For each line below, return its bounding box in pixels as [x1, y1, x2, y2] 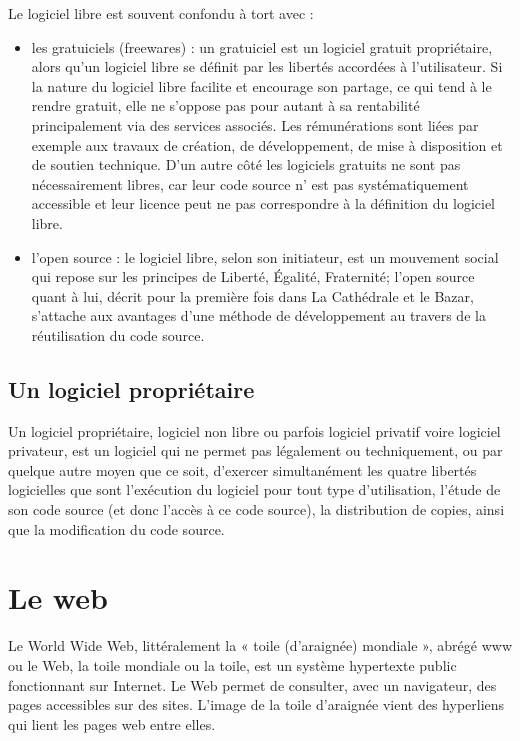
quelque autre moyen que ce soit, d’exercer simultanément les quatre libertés [8, 459, 477, 480]
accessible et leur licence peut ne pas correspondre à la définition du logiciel [31, 193, 496, 214]
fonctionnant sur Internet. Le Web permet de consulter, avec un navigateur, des [8, 674, 497, 695]
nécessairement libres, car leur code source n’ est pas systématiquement [31, 173, 469, 194]
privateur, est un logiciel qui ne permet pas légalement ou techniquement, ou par [8, 440, 503, 461]
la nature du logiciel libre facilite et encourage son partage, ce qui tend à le [31, 75, 492, 96]
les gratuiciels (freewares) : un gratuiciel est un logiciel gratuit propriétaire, [31, 36, 493, 57]
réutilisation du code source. [31, 324, 205, 345]
